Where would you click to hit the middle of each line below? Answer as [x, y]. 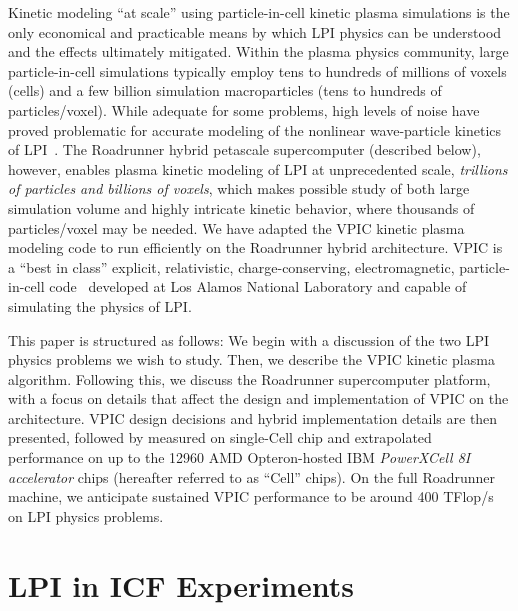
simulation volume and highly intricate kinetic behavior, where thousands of [241, 207]
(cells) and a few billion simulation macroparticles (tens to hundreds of [225, 90]
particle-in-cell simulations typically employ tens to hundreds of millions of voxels [257, 70]
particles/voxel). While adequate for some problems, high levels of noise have [244, 109]
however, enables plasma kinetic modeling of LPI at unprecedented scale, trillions [258, 168]
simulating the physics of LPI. [100, 305]
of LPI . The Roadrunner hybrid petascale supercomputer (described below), [244, 149]
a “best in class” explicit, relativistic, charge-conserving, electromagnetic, [231, 266]
